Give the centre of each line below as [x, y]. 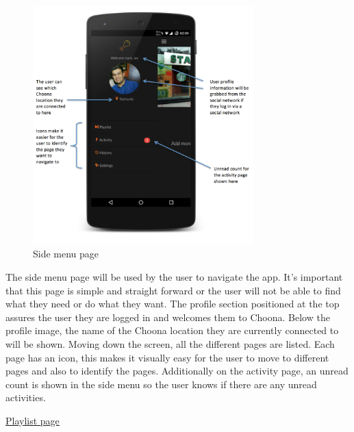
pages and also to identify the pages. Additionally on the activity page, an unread [177, 371]
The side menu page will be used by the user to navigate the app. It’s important [174, 276]
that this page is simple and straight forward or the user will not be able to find [173, 290]
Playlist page [33, 420]
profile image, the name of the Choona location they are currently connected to [172, 330]
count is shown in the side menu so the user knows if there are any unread [161, 384]
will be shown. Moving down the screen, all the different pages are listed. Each [170, 343]
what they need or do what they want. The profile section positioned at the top [173, 304]
